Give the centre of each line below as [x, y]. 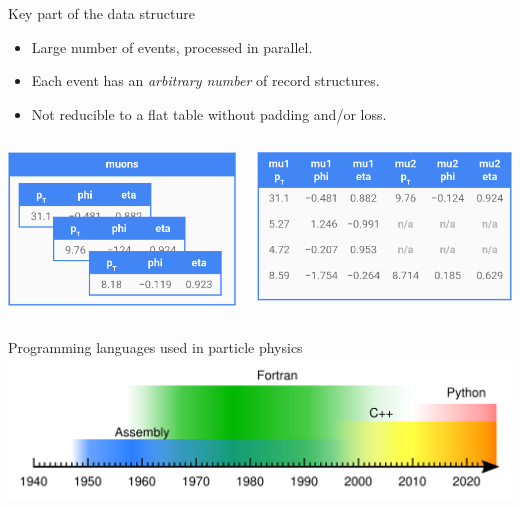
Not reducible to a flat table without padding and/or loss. [209, 113]
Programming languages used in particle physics [155, 347]
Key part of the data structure [101, 13]
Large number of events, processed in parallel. [172, 46]
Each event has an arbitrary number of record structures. [205, 80]
